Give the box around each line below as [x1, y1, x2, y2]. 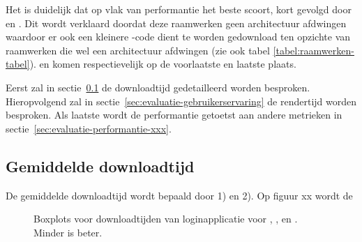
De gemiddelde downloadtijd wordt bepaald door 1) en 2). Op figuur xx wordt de [6, 188, 353, 202]
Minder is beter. [33, 225, 103, 239]
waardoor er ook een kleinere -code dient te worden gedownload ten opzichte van [6, 29, 351, 44]
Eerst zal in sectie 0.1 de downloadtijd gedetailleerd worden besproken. [6, 80, 310, 94]
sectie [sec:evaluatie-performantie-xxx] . [6, 121, 172, 135]
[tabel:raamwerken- [273, 43, 354, 57]
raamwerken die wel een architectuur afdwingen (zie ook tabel [6, 43, 270, 57]
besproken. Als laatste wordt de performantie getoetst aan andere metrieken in [6, 107, 342, 122]
